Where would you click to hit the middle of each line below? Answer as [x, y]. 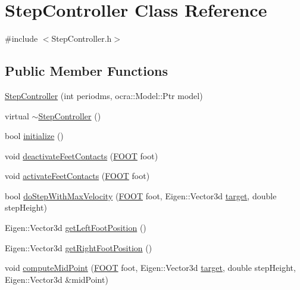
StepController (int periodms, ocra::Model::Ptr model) [104, 95]
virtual [17, 115]
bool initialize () [34, 136]
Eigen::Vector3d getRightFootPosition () [79, 247]
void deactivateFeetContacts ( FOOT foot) [82, 155]
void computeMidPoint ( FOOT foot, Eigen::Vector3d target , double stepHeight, [150, 268]
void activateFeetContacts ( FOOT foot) [77, 176]
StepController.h [82, 38]
